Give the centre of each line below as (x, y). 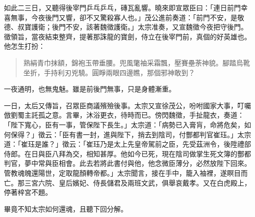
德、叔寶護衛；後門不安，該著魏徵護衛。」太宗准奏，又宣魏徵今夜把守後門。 (126, 27)
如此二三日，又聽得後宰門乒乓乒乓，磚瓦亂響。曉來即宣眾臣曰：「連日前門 (122, 7)
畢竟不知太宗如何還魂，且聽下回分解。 (66, 208)
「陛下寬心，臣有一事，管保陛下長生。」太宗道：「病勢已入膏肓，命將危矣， (124, 124)
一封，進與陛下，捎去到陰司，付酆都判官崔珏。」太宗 (167, 134)
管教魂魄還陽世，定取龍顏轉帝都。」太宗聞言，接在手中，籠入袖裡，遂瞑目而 (126, 172)
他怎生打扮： (25, 46)
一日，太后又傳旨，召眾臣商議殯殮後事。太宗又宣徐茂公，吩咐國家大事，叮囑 (127, 105)
